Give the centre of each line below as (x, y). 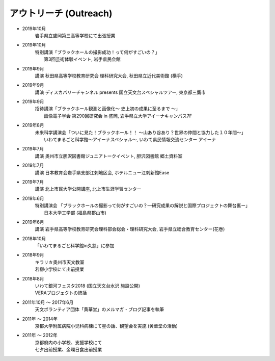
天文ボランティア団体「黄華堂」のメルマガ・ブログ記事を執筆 (100, 310)
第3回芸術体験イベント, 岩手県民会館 (82, 59)
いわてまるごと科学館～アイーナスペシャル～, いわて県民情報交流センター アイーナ (130, 140)
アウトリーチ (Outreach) (61, 13)
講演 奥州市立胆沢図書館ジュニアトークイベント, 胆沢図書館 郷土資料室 (109, 156)
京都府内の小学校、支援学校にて (68, 342)
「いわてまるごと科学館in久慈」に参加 (75, 246)
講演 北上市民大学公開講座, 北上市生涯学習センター (88, 189)
